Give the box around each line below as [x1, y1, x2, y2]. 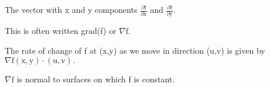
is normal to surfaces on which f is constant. [16, 72, 175, 85]
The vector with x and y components [5, 4, 138, 15]
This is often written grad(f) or [5, 25, 117, 37]
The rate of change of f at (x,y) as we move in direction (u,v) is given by [5, 44, 265, 56]
